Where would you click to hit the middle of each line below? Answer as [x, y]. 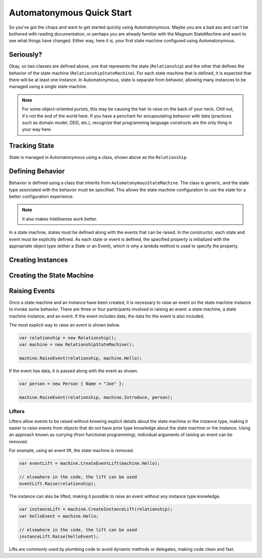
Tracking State [32, 146]
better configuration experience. [41, 196]
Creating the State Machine [51, 275]
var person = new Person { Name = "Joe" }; [72, 384]
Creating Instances [38, 260]
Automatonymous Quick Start [70, 13]
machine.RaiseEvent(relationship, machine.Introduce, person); [96, 397]
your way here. [37, 129]
